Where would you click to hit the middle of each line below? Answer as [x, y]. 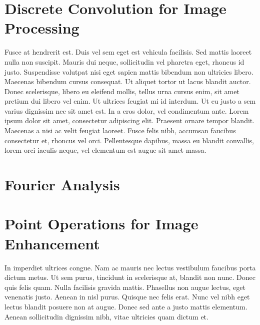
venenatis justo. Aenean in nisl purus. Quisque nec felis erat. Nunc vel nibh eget [127, 297]
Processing [42, 28]
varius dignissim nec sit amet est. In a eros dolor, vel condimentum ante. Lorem [127, 110]
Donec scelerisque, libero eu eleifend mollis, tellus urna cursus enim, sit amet [122, 91]
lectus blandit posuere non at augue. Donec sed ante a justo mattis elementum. [126, 306]
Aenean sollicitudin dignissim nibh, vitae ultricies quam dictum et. [106, 316]
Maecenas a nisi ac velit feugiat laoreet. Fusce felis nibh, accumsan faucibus [120, 130]
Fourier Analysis [62, 185]
